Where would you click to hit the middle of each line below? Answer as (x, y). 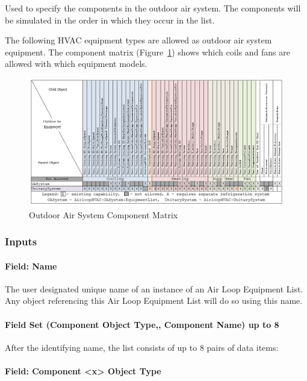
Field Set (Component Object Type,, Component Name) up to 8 (142, 324)
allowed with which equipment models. (76, 64)
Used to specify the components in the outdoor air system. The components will (153, 8)
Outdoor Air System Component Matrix (104, 214)
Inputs (21, 241)
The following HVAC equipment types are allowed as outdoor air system (138, 40)
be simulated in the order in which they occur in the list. (110, 20)
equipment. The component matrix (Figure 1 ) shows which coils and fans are (147, 52)
